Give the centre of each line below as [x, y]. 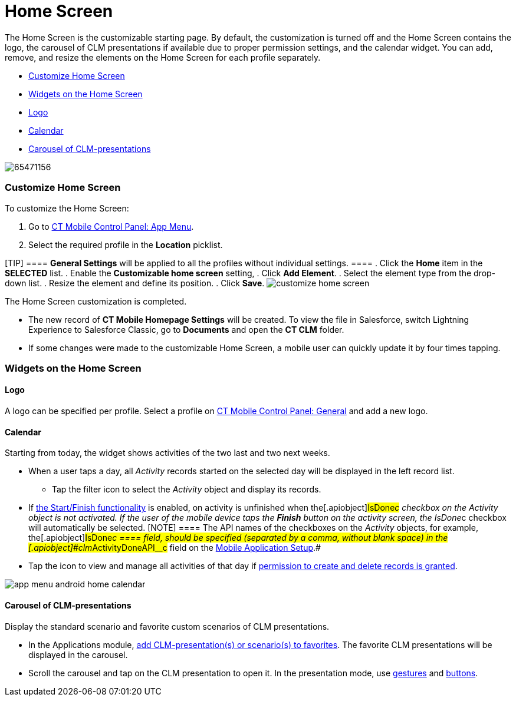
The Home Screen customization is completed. [96, 301]
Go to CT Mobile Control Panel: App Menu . [111, 226]
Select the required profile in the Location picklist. [126, 244]
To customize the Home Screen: [67, 208]
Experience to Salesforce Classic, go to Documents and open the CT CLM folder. [186, 329]
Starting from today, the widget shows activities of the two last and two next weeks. [167, 453]
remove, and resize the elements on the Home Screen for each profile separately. [163, 57]
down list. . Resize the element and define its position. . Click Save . [135, 283]
